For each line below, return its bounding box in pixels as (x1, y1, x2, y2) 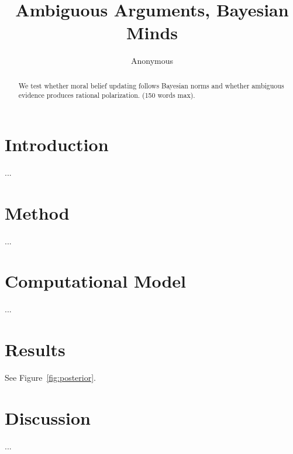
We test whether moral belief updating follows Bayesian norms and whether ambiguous (18, 80, 284, 90)
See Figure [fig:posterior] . (5, 371, 96, 384)
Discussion (5, 405, 91, 429)
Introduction (5, 132, 109, 156)
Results (5, 337, 66, 361)
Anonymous (130, 54, 174, 67)
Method (5, 200, 70, 224)
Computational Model (5, 269, 187, 293)
